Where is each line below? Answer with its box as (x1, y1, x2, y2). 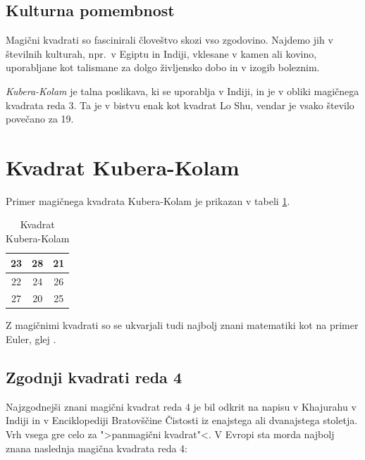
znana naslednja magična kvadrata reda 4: (6, 440, 188, 455)
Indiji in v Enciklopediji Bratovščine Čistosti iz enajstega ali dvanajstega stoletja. (6, 413, 358, 428)
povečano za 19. (6, 111, 74, 126)
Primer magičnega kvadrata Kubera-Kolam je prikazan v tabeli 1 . (6, 193, 290, 208)
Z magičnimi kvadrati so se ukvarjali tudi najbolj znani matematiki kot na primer (6, 318, 359, 332)
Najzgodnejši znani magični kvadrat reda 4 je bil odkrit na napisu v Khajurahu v (6, 399, 357, 414)
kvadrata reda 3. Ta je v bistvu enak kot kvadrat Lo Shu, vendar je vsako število (6, 97, 354, 112)
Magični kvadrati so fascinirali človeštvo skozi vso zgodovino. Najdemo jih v (6, 32, 333, 47)
